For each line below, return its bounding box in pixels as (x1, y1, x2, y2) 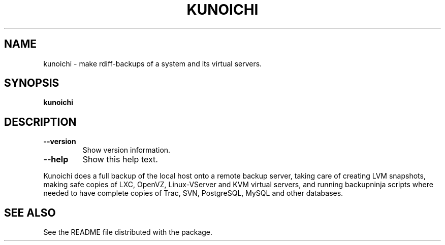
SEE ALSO (4, 206, 56, 219)
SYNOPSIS (4, 77, 59, 90)
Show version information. (82, 146, 171, 155)
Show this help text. (82, 154, 158, 165)
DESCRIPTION (4, 115, 77, 128)
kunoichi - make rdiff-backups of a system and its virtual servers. (43, 59, 262, 68)
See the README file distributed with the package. (43, 228, 213, 237)
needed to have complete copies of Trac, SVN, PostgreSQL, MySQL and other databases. (43, 189, 343, 198)
